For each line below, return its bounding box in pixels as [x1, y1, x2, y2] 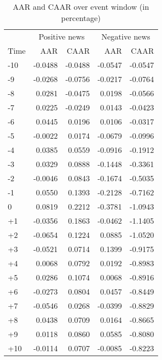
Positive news [39, 31, 85, 42]
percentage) [61, 12, 101, 23]
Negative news [101, 31, 150, 42]
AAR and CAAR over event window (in [13, 1, 149, 12]
